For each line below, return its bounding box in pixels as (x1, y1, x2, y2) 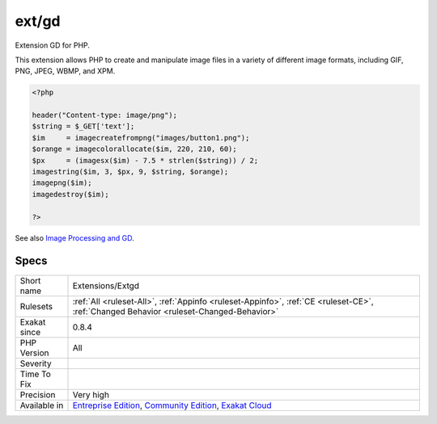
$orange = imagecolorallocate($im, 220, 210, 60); (32, 145, 238, 153)
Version (19, 347, 49, 359)
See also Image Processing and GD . (15, 233, 134, 242)
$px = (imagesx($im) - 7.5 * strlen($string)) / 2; (32, 156, 259, 165)
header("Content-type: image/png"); (32, 111, 178, 120)
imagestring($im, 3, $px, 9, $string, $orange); (32, 167, 229, 177)
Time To (19, 368, 52, 380)
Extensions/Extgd (72, 279, 140, 291)
